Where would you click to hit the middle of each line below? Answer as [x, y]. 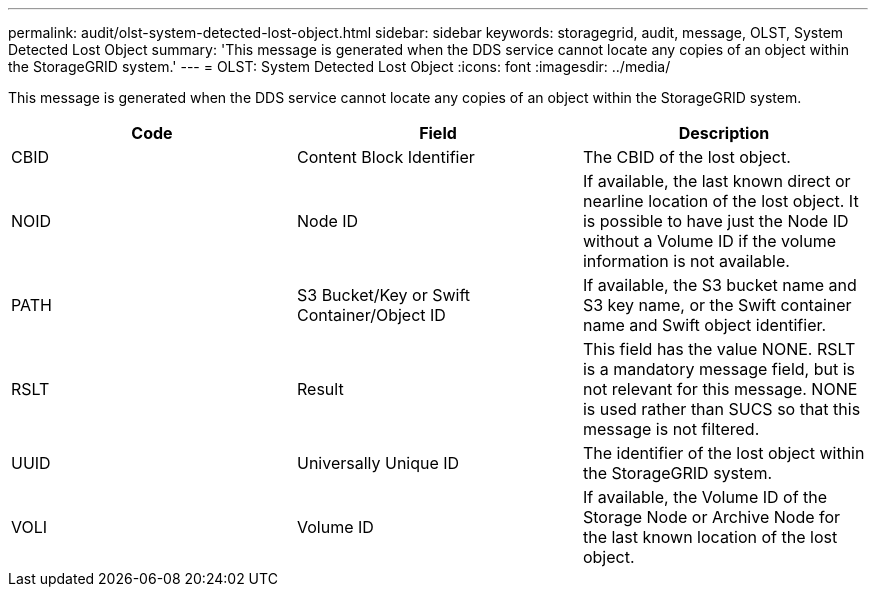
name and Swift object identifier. [704, 325]
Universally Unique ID [378, 463]
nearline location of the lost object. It [720, 201]
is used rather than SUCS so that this [721, 409]
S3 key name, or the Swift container [717, 305]
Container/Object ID [371, 315]
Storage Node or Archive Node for [711, 517]
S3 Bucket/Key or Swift [383, 295]
